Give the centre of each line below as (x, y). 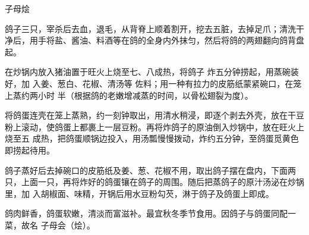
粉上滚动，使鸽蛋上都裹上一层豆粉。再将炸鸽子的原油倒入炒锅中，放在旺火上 (154, 126)
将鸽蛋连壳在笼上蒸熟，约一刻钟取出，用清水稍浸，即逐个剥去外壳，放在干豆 (154, 115)
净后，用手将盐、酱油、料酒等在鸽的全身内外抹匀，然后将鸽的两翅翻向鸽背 (150, 40)
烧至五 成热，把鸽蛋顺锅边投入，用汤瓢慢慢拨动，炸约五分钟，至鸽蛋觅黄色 (152, 138)
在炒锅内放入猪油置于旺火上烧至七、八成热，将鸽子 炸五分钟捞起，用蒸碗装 (152, 72)
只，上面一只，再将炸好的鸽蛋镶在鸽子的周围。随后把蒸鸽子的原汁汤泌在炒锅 (154, 182)
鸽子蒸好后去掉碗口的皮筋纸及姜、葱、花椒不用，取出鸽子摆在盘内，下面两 (150, 170)
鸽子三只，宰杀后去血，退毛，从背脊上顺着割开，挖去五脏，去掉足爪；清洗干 (154, 28)
